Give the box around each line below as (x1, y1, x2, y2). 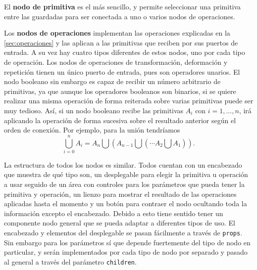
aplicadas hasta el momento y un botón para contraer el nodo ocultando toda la (4, 198, 247, 209)
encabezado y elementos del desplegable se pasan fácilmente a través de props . (4, 227, 243, 237)
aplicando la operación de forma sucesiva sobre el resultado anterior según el (4, 115, 236, 125)
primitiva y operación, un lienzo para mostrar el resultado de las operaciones (4, 188, 237, 199)
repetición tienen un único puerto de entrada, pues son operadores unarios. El (4, 66, 240, 77)
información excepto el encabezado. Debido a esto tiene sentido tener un (4, 208, 223, 218)
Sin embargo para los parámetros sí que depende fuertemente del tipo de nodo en (4, 237, 251, 247)
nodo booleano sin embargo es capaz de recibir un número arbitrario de (4, 76, 221, 87)
